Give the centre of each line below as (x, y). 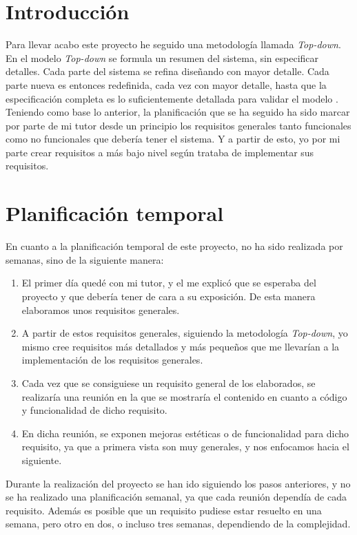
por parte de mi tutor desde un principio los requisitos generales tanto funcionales (178, 125)
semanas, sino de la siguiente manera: (85, 259)
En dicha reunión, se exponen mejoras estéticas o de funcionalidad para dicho (185, 433)
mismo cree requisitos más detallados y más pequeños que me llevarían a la (181, 346)
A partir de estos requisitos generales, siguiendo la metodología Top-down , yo (185, 333)
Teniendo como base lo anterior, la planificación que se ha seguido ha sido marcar (178, 112)
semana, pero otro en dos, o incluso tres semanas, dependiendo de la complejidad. (178, 524)
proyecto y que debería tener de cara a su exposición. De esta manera (169, 296)
